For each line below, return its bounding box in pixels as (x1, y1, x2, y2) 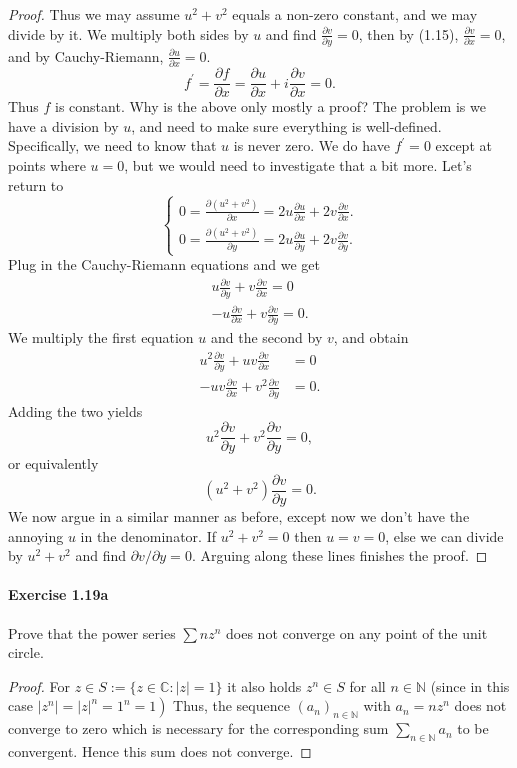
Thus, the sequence (173, 695, 290, 716)
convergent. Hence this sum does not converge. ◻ (8, 740, 312, 761)
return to (8, 174, 64, 195)
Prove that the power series (8, 622, 176, 643)
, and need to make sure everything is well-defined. (131, 115, 442, 136)
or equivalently (8, 453, 99, 474)
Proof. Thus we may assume (8, 4, 180, 24)
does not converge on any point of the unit (226, 622, 488, 643)
